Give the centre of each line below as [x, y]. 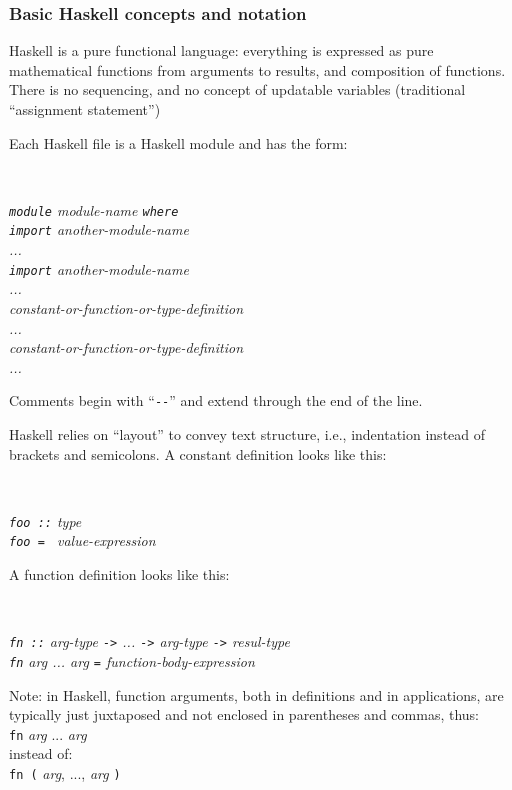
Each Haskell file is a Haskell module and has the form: [178, 142]
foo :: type [45, 520]
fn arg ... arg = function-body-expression [132, 660]
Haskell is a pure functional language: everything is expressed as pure [221, 50]
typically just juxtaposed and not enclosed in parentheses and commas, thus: [244, 714]
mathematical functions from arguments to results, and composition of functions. [257, 69]
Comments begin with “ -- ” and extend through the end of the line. [216, 400]
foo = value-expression [82, 540]
